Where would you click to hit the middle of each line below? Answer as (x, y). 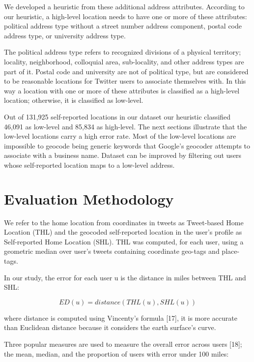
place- (231, 251)
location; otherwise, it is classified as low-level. (74, 100)
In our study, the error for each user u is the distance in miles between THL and (125, 277)
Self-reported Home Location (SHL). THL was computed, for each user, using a (124, 241)
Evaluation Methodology (89, 198)
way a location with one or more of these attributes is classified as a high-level (122, 90)
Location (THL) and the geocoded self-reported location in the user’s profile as (123, 232)
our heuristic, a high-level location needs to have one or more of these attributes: (126, 16)
